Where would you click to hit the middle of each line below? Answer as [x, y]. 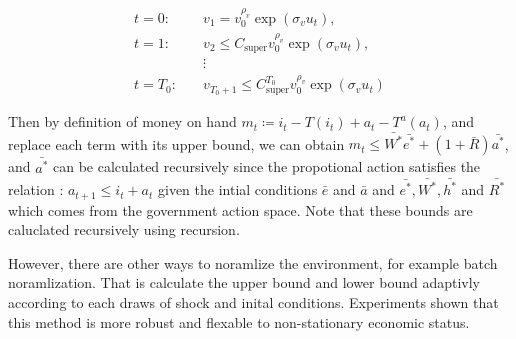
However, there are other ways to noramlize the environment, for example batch [253, 262]
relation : [36, 189]
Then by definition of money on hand [122, 121]
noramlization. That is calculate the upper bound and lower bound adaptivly [244, 282]
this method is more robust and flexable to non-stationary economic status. [239, 321]
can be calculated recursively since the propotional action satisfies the [266, 166]
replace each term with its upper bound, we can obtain [176, 143]
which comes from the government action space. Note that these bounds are [240, 209]
